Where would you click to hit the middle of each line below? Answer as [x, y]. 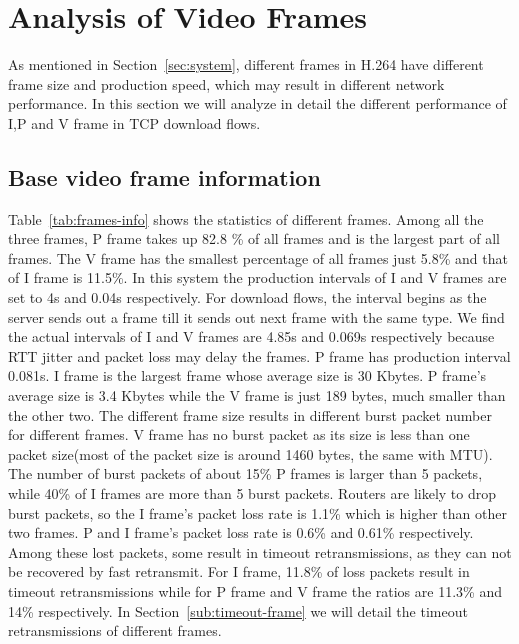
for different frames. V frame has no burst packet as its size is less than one [239, 434]
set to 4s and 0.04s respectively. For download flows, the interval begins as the [247, 297]
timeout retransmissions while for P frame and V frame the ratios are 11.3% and [255, 590]
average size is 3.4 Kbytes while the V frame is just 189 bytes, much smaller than [257, 395]
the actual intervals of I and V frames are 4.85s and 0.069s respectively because [251, 336]
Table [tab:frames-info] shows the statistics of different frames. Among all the [246, 218]
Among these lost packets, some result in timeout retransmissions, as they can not [260, 551]
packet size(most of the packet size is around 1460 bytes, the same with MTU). [250, 453]
